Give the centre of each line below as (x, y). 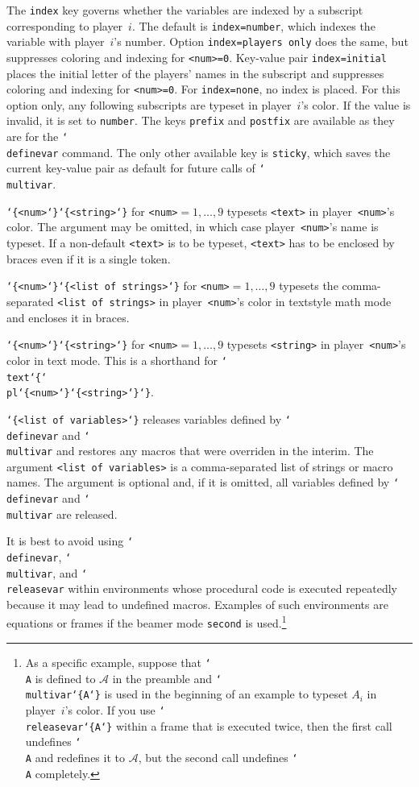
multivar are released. (62, 514)
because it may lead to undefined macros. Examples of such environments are (197, 605)
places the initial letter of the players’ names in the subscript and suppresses (195, 73)
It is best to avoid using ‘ (70, 541)
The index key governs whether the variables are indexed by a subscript (185, 10)
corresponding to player (65, 25)
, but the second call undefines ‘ (218, 757)
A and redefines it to (75, 757)
